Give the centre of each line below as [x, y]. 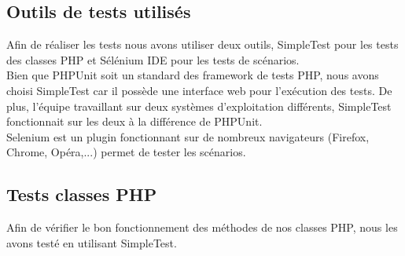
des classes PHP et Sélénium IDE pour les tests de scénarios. [153, 59]
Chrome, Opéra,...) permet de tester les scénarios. [126, 152]
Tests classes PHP [82, 194]
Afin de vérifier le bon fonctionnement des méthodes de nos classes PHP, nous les [202, 227]
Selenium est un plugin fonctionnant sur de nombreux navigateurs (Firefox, [188, 136]
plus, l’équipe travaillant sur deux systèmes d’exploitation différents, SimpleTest [199, 106]
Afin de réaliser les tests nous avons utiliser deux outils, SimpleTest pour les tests [202, 44]
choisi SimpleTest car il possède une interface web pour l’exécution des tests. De [199, 90]
